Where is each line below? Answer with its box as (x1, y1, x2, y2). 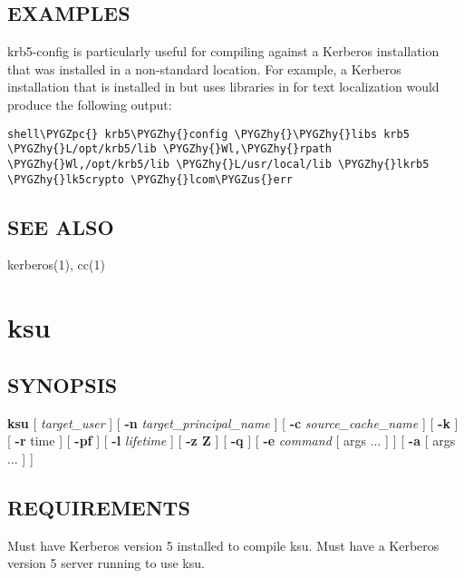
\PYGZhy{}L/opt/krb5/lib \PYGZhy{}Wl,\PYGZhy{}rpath (7, 142, 332, 156)
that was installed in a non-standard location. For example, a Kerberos (7, 59, 401, 78)
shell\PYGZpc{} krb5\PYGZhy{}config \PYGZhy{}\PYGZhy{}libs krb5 (7, 127, 410, 141)
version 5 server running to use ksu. (7, 554, 205, 573)
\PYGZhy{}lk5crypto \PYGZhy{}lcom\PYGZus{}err (7, 172, 293, 186)
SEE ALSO (7, 212, 114, 240)
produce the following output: (7, 94, 172, 113)
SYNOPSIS (7, 370, 118, 398)
